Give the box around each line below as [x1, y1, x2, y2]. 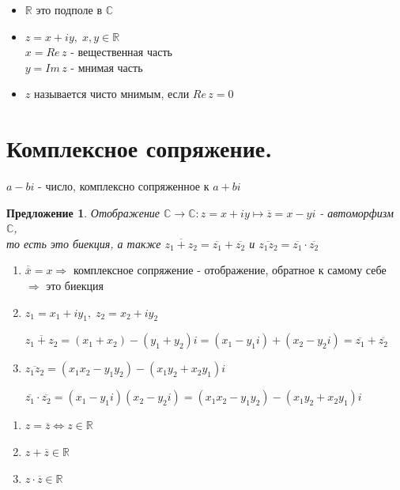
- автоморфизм [319, 204, 394, 220]
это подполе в [36, 2, 103, 17]
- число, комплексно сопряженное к [38, 178, 209, 194]
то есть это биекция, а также [6, 235, 161, 251]
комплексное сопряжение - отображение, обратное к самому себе [73, 262, 387, 278]
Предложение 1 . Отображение [6, 204, 160, 220]
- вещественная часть [70, 43, 172, 60]
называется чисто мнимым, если [33, 85, 190, 102]
